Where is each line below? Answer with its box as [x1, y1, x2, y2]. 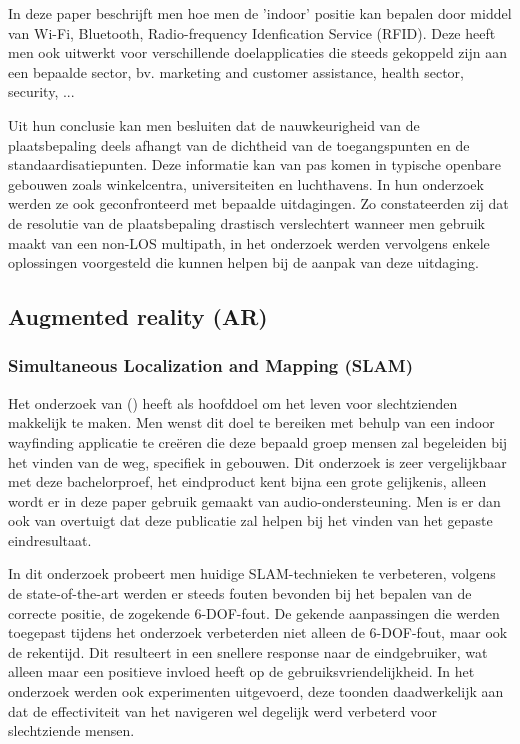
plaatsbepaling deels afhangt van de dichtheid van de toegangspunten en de [8, 134, 470, 155]
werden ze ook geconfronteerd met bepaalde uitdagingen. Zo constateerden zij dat [8, 193, 509, 214]
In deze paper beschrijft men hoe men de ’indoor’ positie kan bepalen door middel [8, 3, 512, 23]
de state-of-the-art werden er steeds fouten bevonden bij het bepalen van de [8, 583, 472, 604]
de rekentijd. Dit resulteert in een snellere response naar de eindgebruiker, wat [8, 641, 488, 662]
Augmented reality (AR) [8, 301, 268, 332]
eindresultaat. [8, 529, 92, 550]
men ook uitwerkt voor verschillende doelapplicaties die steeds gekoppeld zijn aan [8, 42, 507, 63]
